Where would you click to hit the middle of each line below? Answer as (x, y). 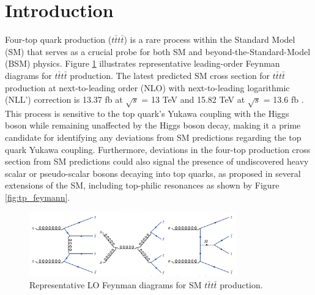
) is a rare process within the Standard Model (209, 39)
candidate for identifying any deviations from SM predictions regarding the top (153, 137)
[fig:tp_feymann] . (38, 197)
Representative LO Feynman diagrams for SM (116, 285)
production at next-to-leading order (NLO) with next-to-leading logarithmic (147, 87)
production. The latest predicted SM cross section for (170, 75)
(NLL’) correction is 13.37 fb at (64, 99)
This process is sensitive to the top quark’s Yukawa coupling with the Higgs (147, 113)
